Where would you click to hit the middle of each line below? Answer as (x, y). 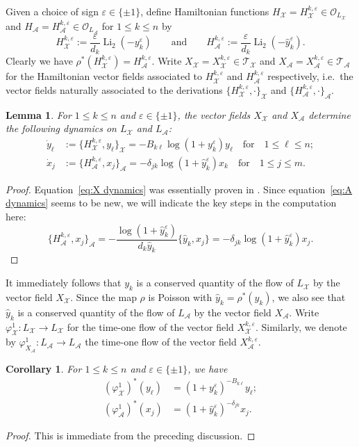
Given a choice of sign (52, 11)
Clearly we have (39, 61)
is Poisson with (180, 296)
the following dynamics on (61, 128)
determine (329, 114)
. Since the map (103, 296)
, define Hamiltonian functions (205, 11)
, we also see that (309, 296)
